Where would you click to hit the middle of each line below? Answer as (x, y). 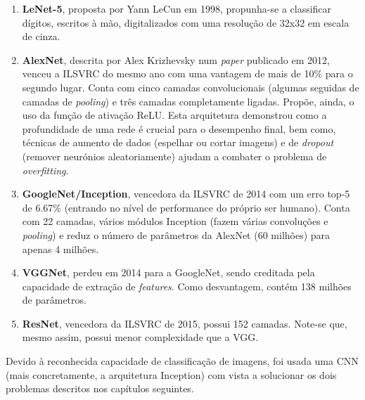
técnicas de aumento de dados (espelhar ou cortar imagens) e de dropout (178, 142)
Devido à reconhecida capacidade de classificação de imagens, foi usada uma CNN (182, 361)
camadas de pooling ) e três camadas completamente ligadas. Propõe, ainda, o (188, 101)
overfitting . (45, 170)
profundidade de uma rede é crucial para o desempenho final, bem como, (179, 128)
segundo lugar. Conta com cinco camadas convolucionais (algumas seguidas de (191, 87)
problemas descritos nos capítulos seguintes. (100, 388)
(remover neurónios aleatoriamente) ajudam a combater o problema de (174, 156)
